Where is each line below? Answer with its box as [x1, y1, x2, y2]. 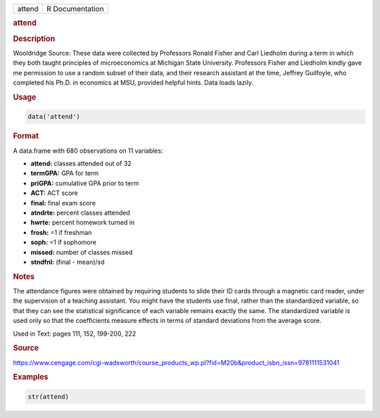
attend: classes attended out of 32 [30, 159, 132, 167]
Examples [13, 372, 49, 382]
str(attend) [27, 393, 70, 400]
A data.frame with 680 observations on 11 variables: [13, 146, 163, 155]
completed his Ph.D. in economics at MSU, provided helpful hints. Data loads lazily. [13, 78, 253, 87]
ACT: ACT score [30, 189, 78, 197]
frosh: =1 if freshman [30, 228, 92, 236]
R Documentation [46, 4, 104, 13]
